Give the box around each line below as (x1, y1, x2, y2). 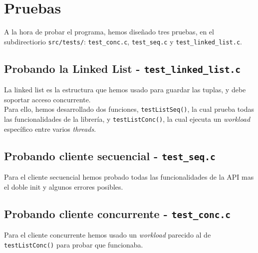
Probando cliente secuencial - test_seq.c (4, 148, 216, 163)
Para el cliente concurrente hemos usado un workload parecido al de (4, 230, 211, 240)
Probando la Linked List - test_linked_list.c (4, 60, 241, 76)
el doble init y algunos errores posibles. (4, 181, 123, 192)
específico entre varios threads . (4, 123, 96, 134)
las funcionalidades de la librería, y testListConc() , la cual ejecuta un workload (4, 114, 251, 124)
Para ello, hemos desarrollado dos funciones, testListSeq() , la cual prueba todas (4, 104, 255, 114)
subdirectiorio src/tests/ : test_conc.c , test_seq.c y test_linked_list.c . (4, 36, 242, 46)
